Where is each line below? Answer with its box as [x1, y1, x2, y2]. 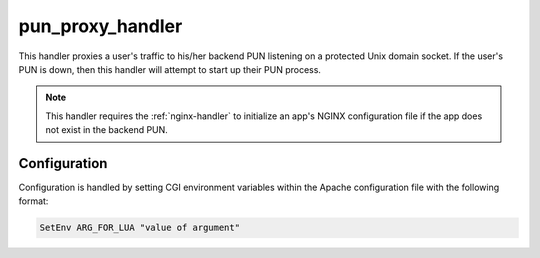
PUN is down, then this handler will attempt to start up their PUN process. [18, 63, 322, 75]
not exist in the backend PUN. [45, 124, 169, 136]
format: [18, 195, 49, 207]
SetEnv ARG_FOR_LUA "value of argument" [39, 222, 240, 234]
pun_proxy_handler [18, 15, 183, 37]
